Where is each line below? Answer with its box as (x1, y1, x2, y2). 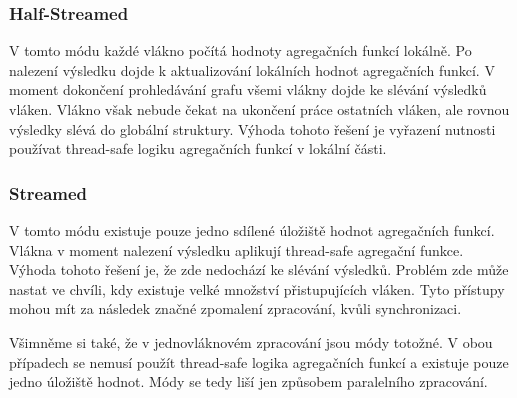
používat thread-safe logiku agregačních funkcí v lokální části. (9, 138, 387, 159)
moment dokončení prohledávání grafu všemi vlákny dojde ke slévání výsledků (9, 79, 487, 100)
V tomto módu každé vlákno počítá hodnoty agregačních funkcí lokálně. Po (9, 40, 472, 61)
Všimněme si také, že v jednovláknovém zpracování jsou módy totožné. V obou (9, 331, 493, 352)
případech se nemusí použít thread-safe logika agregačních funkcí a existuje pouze (9, 351, 509, 372)
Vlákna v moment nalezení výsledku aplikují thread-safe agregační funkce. (9, 239, 464, 260)
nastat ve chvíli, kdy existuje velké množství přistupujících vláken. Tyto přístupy (9, 278, 505, 299)
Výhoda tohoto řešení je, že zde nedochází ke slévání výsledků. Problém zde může (9, 259, 509, 280)
